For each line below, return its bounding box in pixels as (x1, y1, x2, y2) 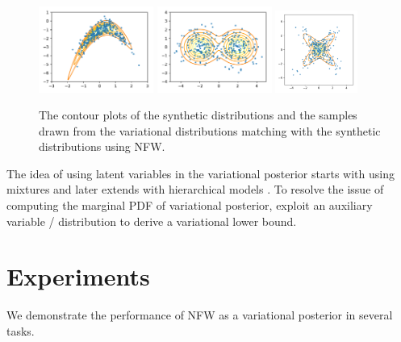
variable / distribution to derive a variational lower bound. (6, 212, 297, 229)
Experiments (6, 260, 150, 293)
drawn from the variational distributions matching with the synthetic (39, 122, 381, 139)
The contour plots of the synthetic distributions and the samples (39, 106, 357, 123)
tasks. (6, 322, 35, 339)
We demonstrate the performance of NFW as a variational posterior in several (6, 307, 393, 323)
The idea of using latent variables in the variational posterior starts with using (6, 165, 395, 181)
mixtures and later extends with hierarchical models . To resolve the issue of (6, 181, 384, 198)
